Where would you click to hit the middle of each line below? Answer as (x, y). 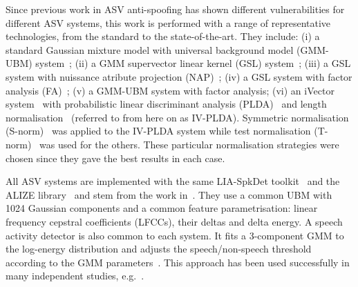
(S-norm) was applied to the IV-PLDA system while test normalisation (158, 131)
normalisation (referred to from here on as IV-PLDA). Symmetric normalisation (177, 117)
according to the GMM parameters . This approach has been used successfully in (178, 262)
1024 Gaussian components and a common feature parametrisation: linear (162, 208)
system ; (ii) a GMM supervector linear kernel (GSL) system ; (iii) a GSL (193, 63)
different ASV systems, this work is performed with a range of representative (168, 22)
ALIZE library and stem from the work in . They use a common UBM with (169, 194)
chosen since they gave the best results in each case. (115, 158)
